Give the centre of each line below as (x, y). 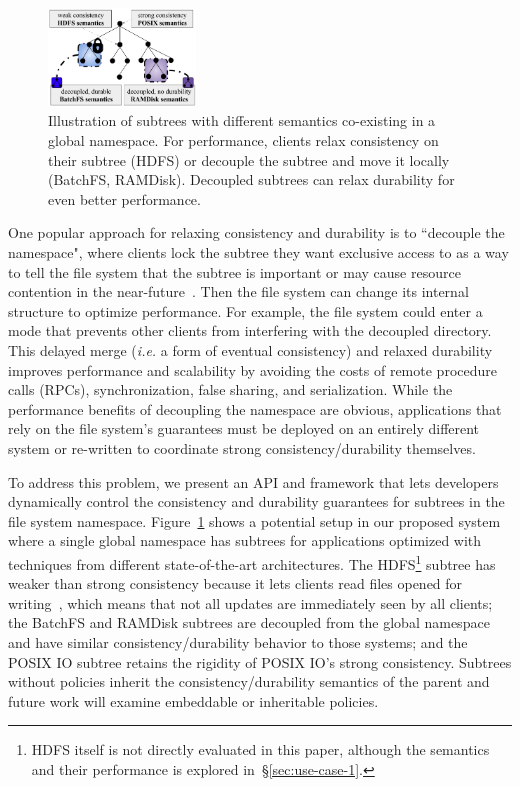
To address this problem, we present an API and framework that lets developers (253, 481)
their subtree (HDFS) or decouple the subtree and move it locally (249, 159)
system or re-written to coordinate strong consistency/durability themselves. (242, 447)
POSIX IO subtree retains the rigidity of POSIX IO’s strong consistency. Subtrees (260, 661)
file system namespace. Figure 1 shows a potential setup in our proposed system (254, 520)
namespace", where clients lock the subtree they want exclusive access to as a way (258, 252)
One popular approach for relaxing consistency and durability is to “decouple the (256, 232)
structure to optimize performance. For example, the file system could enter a (245, 310)
